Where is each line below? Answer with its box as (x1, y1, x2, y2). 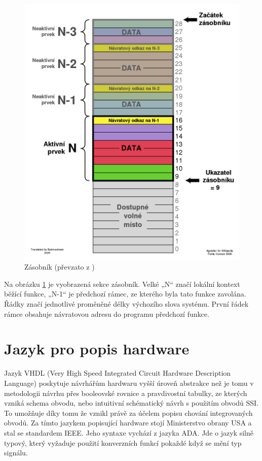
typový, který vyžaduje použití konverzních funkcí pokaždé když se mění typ (4, 437, 242, 448)
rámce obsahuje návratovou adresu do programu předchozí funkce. (4, 308, 209, 319)
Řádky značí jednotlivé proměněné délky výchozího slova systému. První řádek (4, 299, 249, 309)
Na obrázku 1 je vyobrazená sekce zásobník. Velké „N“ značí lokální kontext (4, 278, 240, 289)
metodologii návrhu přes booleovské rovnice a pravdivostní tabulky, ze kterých (4, 387, 247, 398)
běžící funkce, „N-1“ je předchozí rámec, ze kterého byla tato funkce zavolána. (4, 288, 246, 299)
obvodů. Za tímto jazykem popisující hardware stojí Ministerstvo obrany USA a (4, 417, 252, 428)
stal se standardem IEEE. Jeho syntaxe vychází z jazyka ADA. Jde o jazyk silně (4, 427, 253, 438)
